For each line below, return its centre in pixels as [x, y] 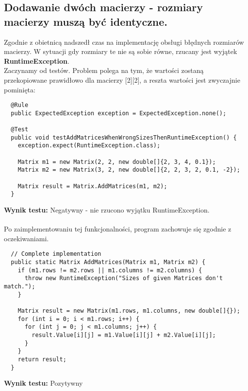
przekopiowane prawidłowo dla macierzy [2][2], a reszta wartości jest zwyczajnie [122, 80]
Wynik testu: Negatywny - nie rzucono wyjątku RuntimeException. [107, 210]
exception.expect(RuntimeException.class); [89, 146]
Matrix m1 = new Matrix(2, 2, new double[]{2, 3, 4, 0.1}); [117, 162]
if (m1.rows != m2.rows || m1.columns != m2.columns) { [110, 270]
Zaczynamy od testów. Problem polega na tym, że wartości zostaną [104, 70]
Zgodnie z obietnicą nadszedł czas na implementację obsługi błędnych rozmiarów [124, 42]
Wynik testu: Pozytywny [43, 383]
